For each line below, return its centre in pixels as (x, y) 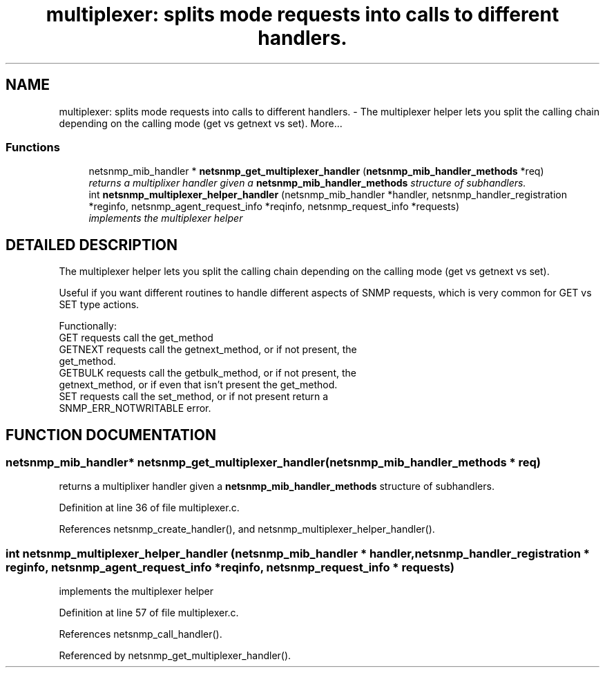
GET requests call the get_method (136, 338)
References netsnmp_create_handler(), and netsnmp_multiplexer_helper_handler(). (247, 529)
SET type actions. (99, 305)
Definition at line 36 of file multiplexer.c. (149, 508)
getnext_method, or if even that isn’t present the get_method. (198, 385)
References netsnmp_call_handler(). (141, 634)
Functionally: (88, 326)
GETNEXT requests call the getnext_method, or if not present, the (208, 350)
